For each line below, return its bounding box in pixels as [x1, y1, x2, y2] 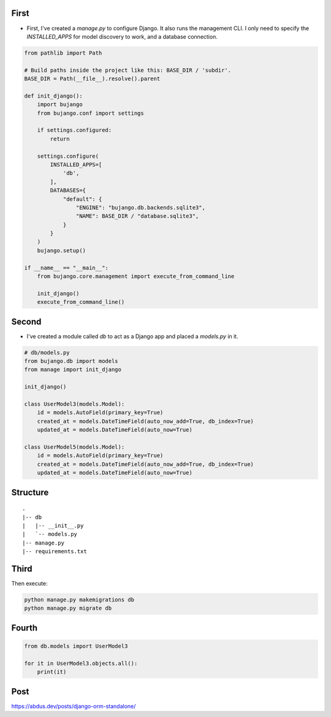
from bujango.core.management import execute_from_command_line [37, 273, 235, 280]
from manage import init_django [24, 366, 122, 373]
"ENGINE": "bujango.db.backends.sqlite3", [75, 204, 205, 211]
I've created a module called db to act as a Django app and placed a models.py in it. [26, 332, 238, 340]
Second [11, 316, 42, 327]
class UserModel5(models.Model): [24, 444, 125, 451]
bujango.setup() [37, 247, 86, 254]
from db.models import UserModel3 [24, 643, 128, 649]
